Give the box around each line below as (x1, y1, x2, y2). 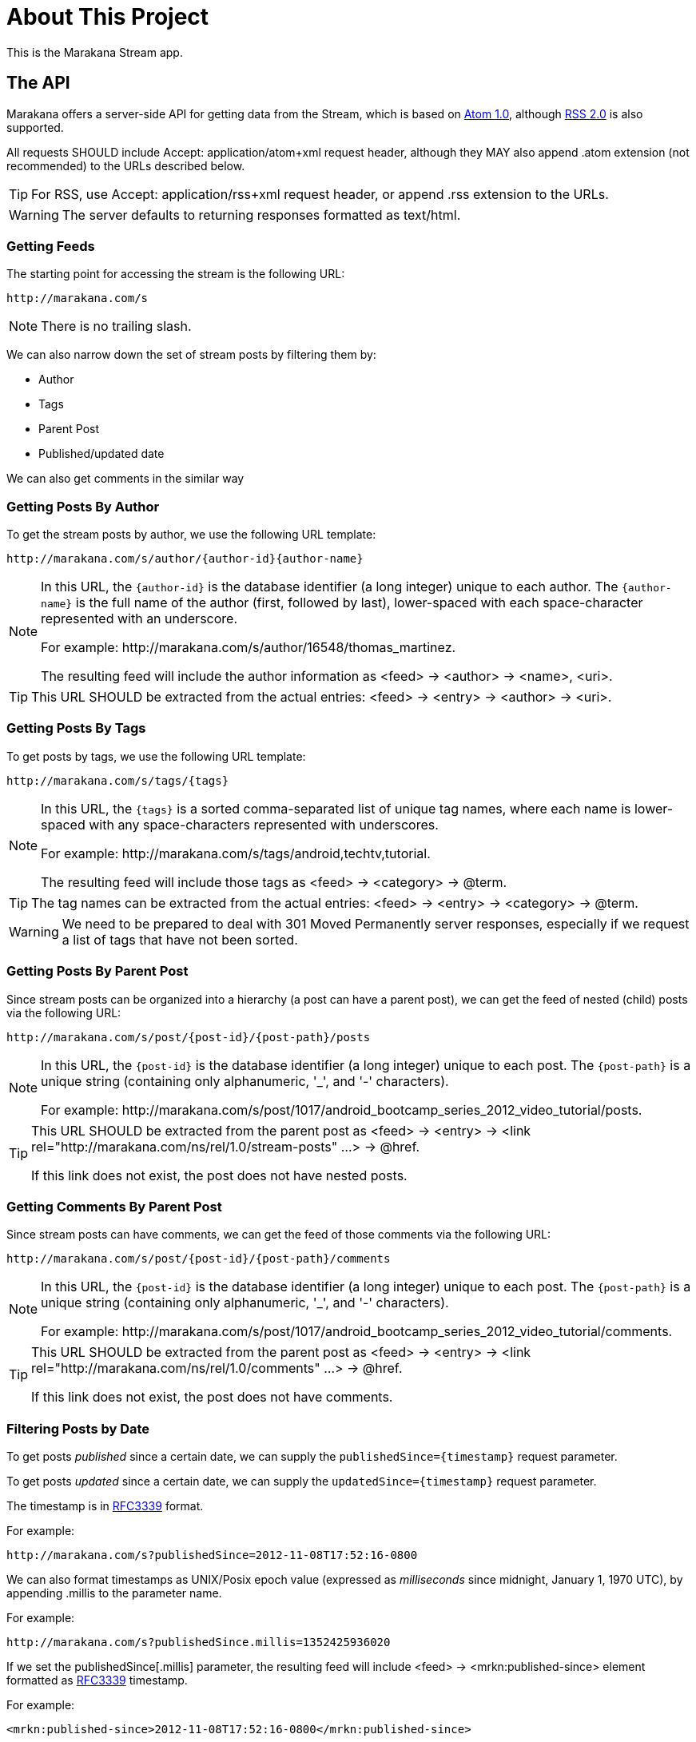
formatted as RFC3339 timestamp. (6, 1673, 188, 1688)
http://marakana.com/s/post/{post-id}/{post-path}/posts (6, 1030, 371, 1044)
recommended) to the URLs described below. (6, 158, 245, 173)
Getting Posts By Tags (6, 720, 146, 737)
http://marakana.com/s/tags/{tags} (6, 774, 229, 787)
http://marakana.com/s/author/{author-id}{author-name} (6, 552, 364, 566)
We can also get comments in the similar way (6, 471, 245, 486)
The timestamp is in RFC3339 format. (6, 1499, 204, 1513)
